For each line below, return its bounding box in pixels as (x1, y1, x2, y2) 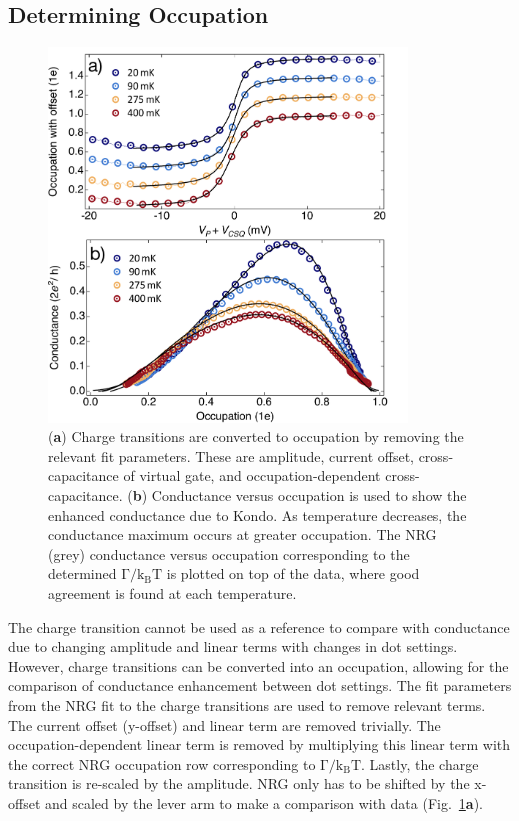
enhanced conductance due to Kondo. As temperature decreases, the (48, 504, 467, 525)
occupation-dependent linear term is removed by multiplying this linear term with (8, 734, 511, 755)
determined (48, 563, 117, 584)
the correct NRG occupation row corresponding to (8, 753, 316, 774)
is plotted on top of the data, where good (166, 563, 420, 584)
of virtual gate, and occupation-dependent (123, 465, 381, 486)
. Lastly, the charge (361, 753, 479, 774)
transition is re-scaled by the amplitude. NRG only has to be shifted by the (8, 773, 470, 794)
